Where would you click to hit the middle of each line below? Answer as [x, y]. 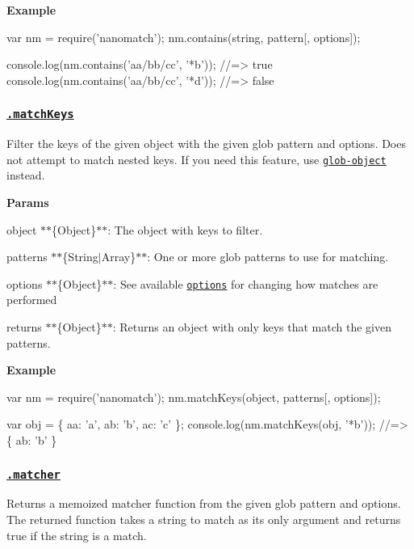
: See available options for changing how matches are [246, 283]
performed [32, 300]
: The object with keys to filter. [185, 229]
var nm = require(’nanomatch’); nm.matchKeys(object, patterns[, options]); [194, 397]
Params [28, 202]
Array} [119, 257]
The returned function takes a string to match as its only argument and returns [204, 519]
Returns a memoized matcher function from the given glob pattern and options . [204, 503]
